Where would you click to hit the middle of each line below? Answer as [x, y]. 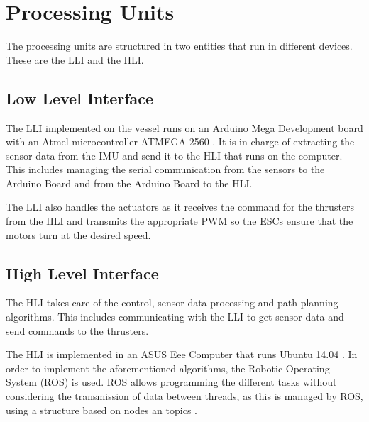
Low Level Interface [80, 98]
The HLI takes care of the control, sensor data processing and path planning [172, 302]
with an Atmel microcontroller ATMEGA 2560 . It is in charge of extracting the [180, 141]
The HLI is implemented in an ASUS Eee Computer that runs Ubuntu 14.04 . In [182, 354]
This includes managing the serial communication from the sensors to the [165, 169]
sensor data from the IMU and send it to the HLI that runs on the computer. [174, 155]
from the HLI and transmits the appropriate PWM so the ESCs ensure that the [180, 221]
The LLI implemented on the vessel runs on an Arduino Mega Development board [184, 127]
